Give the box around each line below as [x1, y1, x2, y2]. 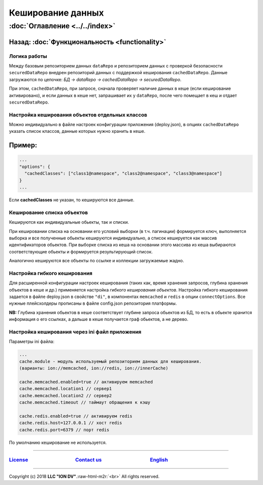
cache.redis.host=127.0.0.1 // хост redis [19, 420, 122, 426]
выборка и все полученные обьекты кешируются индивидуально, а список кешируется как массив [9, 235, 217, 241]
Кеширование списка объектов [9, 209, 88, 216]
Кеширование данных [9, 7, 104, 18]
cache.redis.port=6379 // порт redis [19, 427, 110, 432]
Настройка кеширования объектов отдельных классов [9, 111, 148, 118]
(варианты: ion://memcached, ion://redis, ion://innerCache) [19, 365, 169, 371]
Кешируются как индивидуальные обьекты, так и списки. [9, 219, 129, 225]
